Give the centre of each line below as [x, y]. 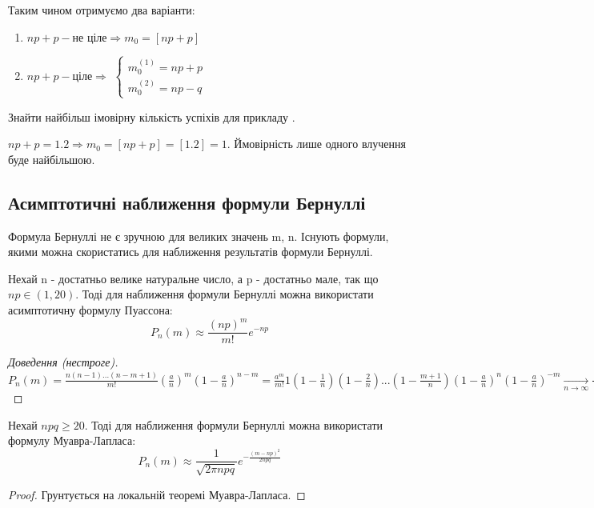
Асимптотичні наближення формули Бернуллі [187, 202]
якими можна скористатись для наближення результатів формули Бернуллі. [191, 252]
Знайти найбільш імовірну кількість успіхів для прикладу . [152, 116]
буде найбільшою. [52, 159]
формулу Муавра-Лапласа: [72, 440]
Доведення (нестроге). [63, 362]
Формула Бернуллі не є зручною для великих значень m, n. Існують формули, [199, 236]
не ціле [90, 38]
